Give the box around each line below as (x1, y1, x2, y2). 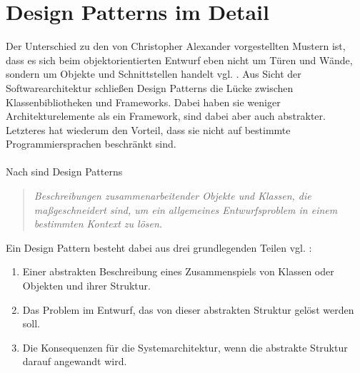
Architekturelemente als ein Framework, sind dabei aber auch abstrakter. (6, 108, 326, 123)
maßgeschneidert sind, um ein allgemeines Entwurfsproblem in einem (34, 202, 338, 217)
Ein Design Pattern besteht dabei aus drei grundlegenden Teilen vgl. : (6, 240, 312, 255)
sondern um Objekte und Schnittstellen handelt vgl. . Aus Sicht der (6, 66, 301, 81)
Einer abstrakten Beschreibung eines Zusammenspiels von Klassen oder (22, 264, 334, 279)
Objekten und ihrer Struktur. (22, 278, 151, 293)
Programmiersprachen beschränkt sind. (6, 136, 176, 151)
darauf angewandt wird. (22, 354, 127, 369)
